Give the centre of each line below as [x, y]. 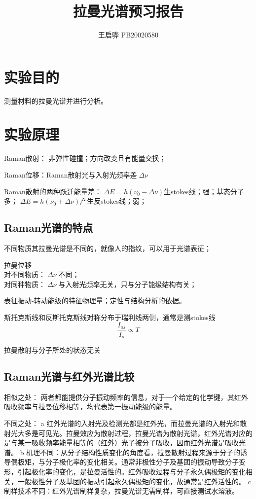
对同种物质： [25, 284]
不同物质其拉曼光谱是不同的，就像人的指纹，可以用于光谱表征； [108, 248]
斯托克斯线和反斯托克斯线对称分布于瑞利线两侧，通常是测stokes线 [110, 317]
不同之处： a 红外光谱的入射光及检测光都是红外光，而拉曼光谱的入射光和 [122, 423]
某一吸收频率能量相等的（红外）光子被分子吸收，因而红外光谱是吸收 [128, 443]
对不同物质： [25, 274]
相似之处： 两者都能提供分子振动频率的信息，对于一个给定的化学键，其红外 [126, 397]
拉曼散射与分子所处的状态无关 [52, 350]
